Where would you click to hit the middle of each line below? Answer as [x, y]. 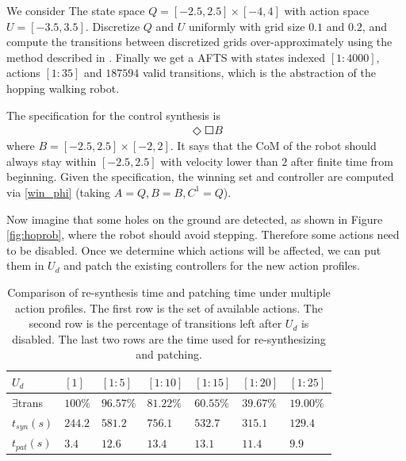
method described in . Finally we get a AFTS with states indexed [166, 57]
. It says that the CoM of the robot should [273, 146]
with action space [327, 10]
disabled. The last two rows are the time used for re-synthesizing [169, 338]
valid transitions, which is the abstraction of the [259, 73]
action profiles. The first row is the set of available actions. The [169, 307]
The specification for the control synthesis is [113, 115]
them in [25, 265]
